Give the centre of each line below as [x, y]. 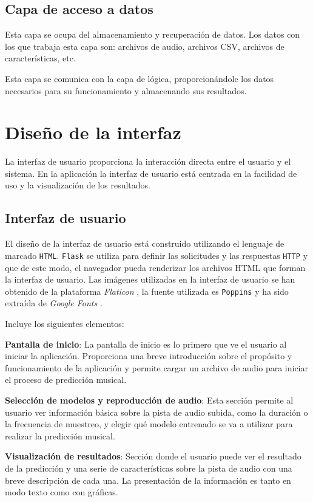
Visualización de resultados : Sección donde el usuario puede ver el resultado [153, 456]
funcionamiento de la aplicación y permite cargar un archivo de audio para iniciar [156, 367]
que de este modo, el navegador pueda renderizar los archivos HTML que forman [155, 267]
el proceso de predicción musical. [66, 380]
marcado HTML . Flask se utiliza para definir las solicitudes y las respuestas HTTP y [156, 255]
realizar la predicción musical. [60, 435]
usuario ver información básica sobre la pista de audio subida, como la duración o [156, 412]
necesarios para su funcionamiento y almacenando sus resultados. [126, 90]
